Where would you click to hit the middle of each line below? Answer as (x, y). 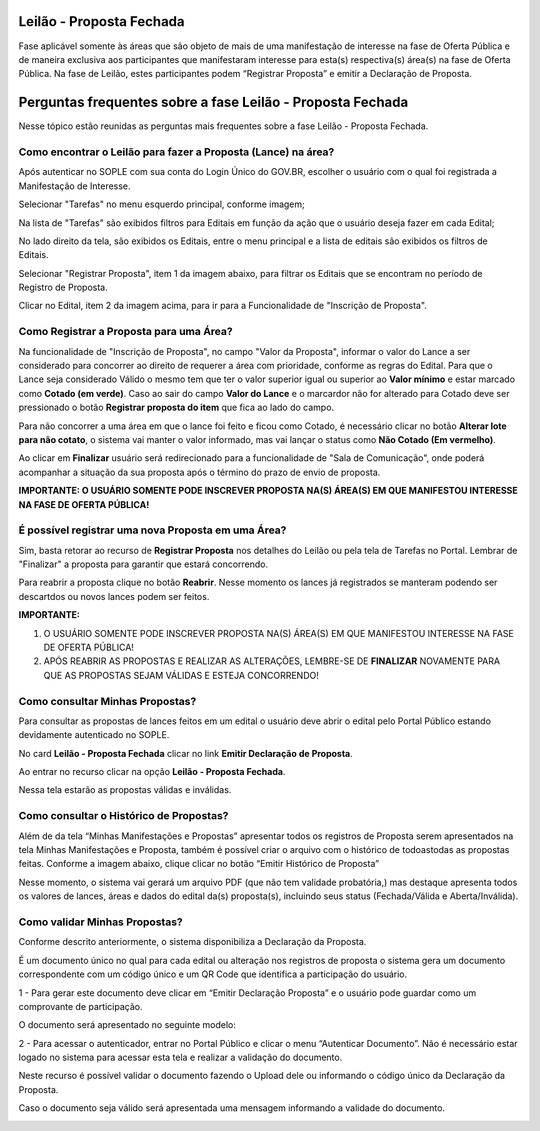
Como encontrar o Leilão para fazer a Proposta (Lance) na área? (176, 152)
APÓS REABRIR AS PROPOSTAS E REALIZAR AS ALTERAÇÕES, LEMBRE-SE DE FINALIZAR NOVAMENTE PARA (271, 661)
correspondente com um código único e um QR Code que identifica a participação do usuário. (213, 974)
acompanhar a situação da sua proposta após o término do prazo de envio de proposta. (199, 472)
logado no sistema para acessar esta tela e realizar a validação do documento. (180, 1057)
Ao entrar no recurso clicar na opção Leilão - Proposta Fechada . (152, 772)
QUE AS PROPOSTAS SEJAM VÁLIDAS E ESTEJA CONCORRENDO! (181, 675)
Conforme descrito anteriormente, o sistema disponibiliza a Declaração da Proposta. (192, 942)
